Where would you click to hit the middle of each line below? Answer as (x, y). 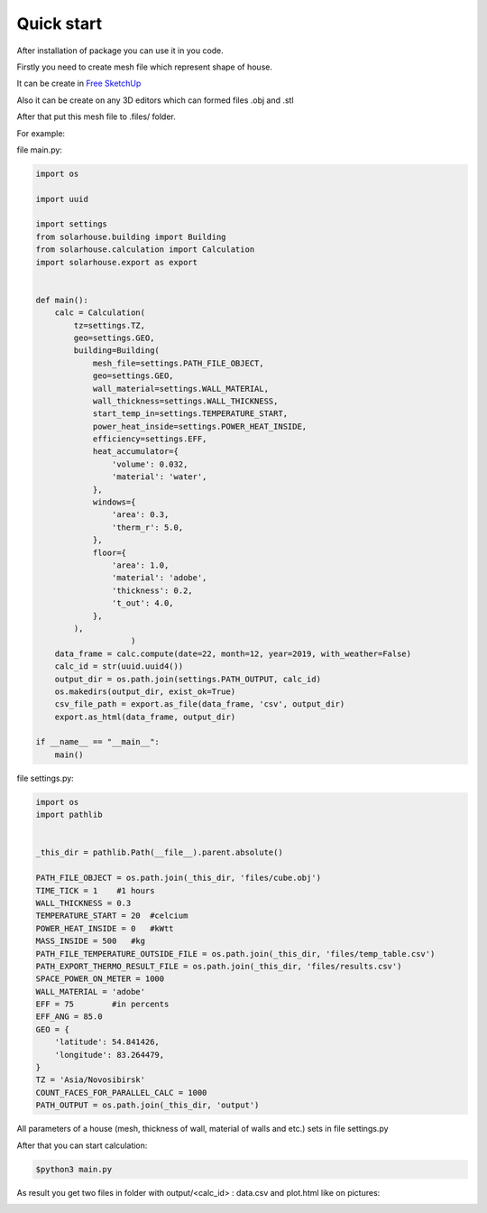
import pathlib (69, 815)
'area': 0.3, (140, 515)
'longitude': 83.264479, (110, 1055)
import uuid (62, 199)
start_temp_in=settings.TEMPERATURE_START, (190, 414)
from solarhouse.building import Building (131, 236)
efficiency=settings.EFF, (150, 439)
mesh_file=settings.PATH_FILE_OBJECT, (179, 363)
